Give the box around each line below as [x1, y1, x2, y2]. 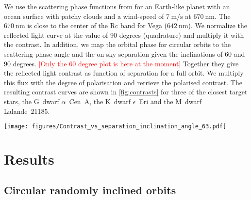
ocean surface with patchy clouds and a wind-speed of [4, 11, 164, 21]
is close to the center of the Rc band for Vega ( [27, 20, 167, 31]
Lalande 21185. [4, 106, 50, 116]
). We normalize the [188, 20, 247, 31]
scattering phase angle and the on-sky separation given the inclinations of [4, 48, 223, 59]
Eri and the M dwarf [139, 96, 202, 106]
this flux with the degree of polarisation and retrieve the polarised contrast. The [4, 77, 242, 87]
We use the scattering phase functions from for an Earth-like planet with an [4, 1, 230, 11]
